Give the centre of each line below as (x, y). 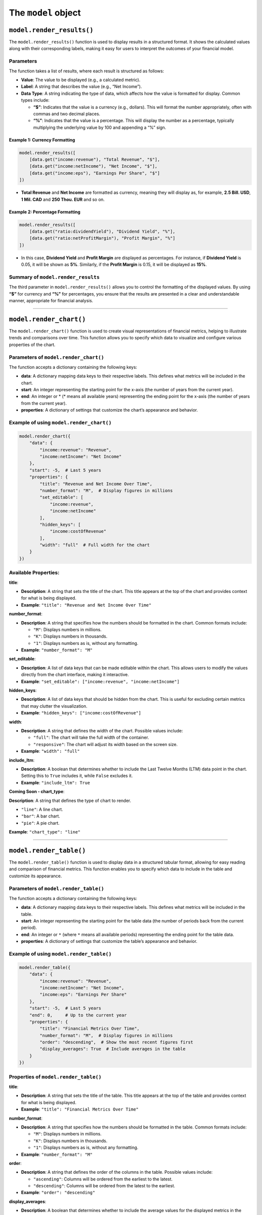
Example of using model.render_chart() (60, 423)
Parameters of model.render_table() (57, 888)
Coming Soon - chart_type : (37, 792)
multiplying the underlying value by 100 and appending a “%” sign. (100, 127)
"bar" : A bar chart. (41, 816)
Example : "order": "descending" (58, 1193)
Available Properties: (34, 573)
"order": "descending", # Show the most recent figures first (116, 1042)
